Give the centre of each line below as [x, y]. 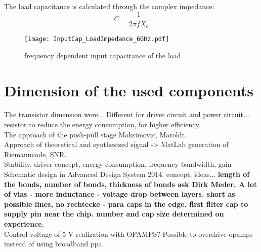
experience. [24, 224]
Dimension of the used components [129, 90]
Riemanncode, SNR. [35, 154]
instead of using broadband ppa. [54, 244]
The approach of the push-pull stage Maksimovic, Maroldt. [95, 134]
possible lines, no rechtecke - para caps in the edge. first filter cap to [126, 204]
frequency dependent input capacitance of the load [103, 55]
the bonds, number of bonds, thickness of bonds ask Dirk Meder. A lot [131, 184]
